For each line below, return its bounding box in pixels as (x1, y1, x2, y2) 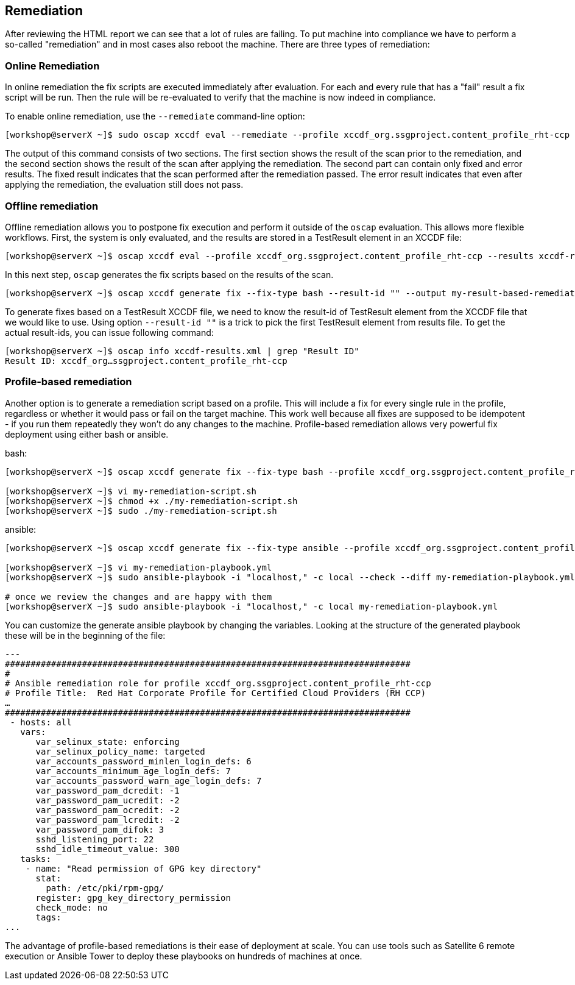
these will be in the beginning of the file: (5, 630, 166, 641)
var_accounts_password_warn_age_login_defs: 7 (35, 775, 262, 786)
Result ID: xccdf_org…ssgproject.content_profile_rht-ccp (5, 355, 287, 366)
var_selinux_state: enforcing (35, 736, 180, 747)
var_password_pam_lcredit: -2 (35, 814, 180, 825)
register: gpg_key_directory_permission (35, 892, 231, 903)
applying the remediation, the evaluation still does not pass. (5, 179, 244, 190)
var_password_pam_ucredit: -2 (35, 795, 180, 805)
